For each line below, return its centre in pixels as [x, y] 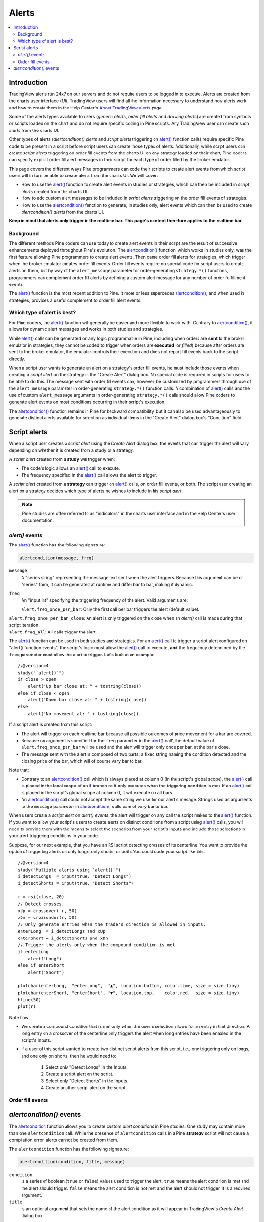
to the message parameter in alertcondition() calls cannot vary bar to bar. [95, 806]
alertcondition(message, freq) [57, 558]
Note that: [19, 770]
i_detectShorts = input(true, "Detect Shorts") [76, 883]
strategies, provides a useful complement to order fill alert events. [75, 300]
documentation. [38, 520]
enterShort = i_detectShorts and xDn [63, 938]
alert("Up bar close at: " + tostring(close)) [85, 686]
